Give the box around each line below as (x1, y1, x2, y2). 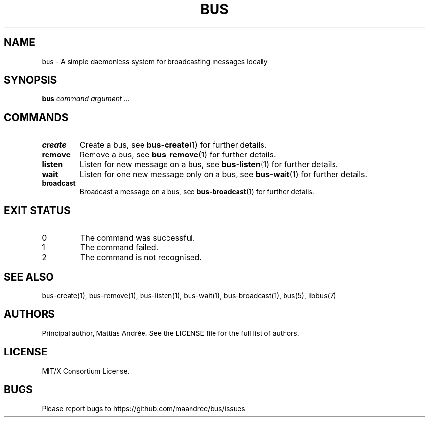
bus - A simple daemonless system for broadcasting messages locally (42, 57, 268, 66)
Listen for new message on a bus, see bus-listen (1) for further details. (79, 159, 338, 170)
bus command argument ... (42, 94, 130, 103)
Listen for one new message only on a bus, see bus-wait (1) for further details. (79, 169, 368, 179)
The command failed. (80, 243, 159, 253)
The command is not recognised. (80, 252, 202, 263)
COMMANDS (4, 111, 69, 124)
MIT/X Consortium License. (42, 366, 130, 375)
